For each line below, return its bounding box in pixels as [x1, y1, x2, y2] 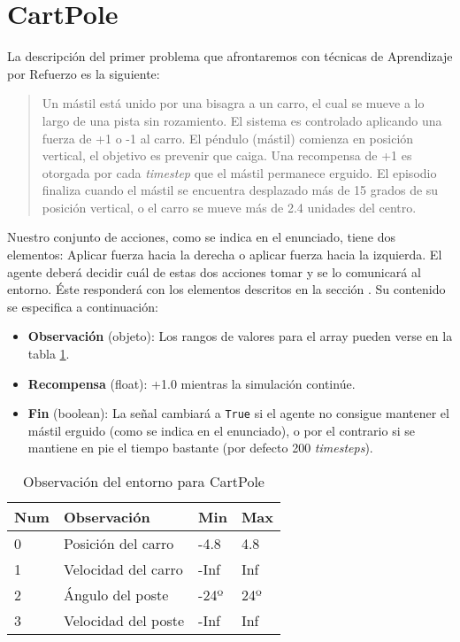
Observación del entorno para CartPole [23, 471, 264, 492]
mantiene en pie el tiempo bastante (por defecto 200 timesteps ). [27, 438, 373, 457]
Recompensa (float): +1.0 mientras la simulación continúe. [27, 374, 356, 392]
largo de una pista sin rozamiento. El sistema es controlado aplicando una [42, 111, 442, 129]
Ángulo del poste [63, 584, 169, 606]
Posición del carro [63, 533, 174, 554]
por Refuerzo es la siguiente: [7, 64, 160, 82]
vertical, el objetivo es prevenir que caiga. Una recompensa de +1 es [42, 146, 412, 165]
